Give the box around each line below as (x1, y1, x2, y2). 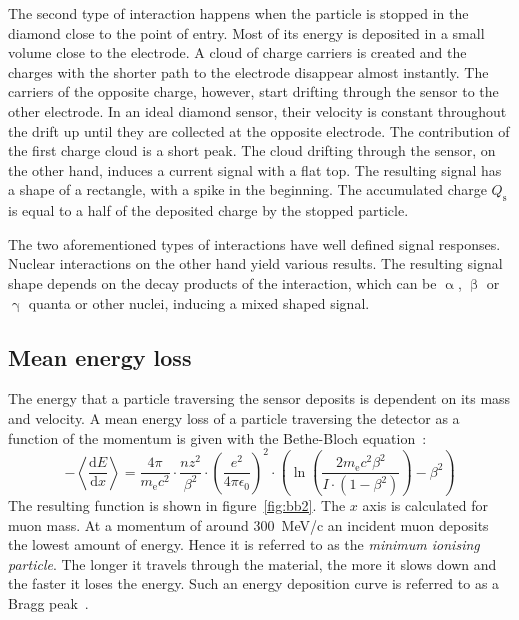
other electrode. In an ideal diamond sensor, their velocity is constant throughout (8, 100, 507, 121)
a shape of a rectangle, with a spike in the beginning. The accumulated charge (8, 179, 487, 200)
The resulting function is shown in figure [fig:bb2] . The (8, 495, 346, 516)
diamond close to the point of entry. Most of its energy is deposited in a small (8, 22, 485, 43)
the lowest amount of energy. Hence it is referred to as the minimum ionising (8, 534, 480, 555)
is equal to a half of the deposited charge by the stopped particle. (8, 200, 409, 221)
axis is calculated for (362, 495, 488, 516)
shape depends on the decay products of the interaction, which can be (8, 272, 437, 293)
